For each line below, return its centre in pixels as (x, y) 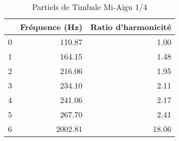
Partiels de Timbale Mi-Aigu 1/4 (89, 7)
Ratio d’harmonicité (131, 27)
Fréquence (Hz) (51, 27)
